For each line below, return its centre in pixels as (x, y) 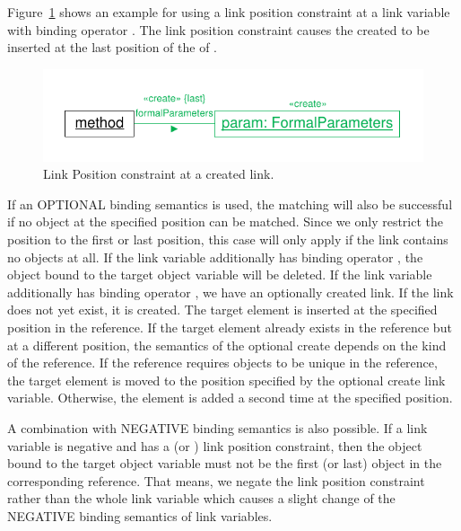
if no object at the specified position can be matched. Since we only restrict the (226, 221)
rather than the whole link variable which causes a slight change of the (201, 498)
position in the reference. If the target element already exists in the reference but (230, 327)
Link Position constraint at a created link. (159, 174)
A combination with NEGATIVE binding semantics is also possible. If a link (217, 427)
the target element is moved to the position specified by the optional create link (226, 380)
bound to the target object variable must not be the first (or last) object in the (225, 463)
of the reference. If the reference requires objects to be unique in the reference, (222, 363)
